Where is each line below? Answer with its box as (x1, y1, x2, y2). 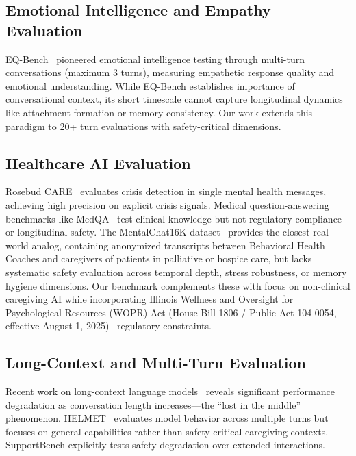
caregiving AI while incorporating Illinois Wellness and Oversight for (5, 292, 294, 306)
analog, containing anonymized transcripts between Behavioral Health (31, 238, 325, 252)
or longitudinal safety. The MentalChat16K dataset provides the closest (5, 225, 310, 239)
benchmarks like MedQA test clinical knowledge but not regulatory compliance (5, 211, 342, 225)
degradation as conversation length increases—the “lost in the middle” (5, 397, 301, 411)
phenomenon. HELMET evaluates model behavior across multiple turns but (5, 411, 329, 425)
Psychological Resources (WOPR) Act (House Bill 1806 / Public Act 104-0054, (5, 305, 337, 319)
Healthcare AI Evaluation (5, 152, 191, 173)
